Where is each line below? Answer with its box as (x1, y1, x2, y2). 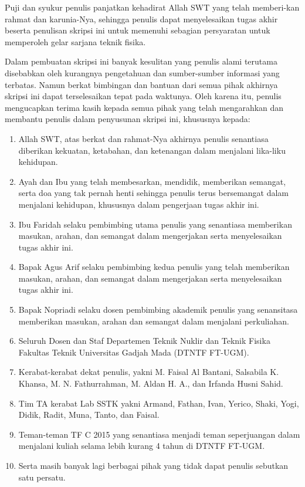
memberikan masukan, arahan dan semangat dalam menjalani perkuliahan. (18, 314, 289, 327)
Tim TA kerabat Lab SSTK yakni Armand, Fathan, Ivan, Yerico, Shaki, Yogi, (18, 397, 299, 409)
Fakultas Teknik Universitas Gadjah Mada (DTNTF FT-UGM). (18, 346, 249, 358)
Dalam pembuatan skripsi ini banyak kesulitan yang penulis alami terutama (5, 55, 277, 67)
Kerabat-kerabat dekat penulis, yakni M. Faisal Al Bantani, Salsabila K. (18, 366, 279, 378)
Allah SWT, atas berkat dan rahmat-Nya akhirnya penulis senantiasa (18, 132, 269, 144)
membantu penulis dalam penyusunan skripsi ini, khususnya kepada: (5, 113, 250, 125)
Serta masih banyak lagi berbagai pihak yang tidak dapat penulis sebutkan (18, 459, 289, 471)
